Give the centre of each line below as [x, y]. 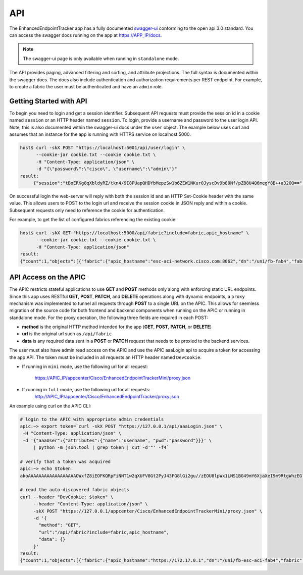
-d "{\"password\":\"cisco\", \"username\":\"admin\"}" [107, 169]
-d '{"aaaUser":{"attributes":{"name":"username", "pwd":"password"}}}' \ [117, 440]
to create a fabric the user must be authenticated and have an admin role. [86, 86]
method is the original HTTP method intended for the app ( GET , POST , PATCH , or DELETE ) [117, 327]
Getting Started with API [48, 101]
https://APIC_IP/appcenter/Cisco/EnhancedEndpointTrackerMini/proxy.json [113, 378]
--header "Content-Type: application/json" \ [91, 504]
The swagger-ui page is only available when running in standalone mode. [101, 59]
